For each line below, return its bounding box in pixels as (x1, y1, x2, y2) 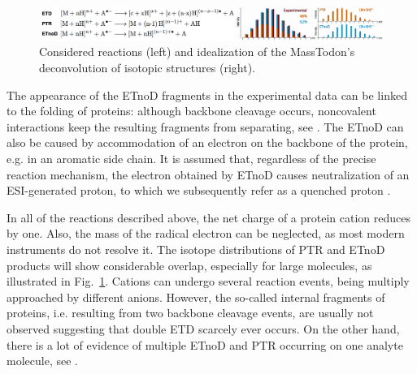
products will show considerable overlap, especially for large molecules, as (7, 256, 372, 273)
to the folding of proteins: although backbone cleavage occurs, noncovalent (7, 102, 376, 119)
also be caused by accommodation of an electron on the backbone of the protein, (7, 134, 408, 151)
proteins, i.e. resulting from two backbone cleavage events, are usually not (7, 304, 374, 321)
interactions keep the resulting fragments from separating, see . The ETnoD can (7, 118, 404, 135)
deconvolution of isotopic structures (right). (39, 59, 255, 75)
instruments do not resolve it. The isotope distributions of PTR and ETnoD (7, 240, 385, 257)
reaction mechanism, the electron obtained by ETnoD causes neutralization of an (7, 166, 410, 183)
